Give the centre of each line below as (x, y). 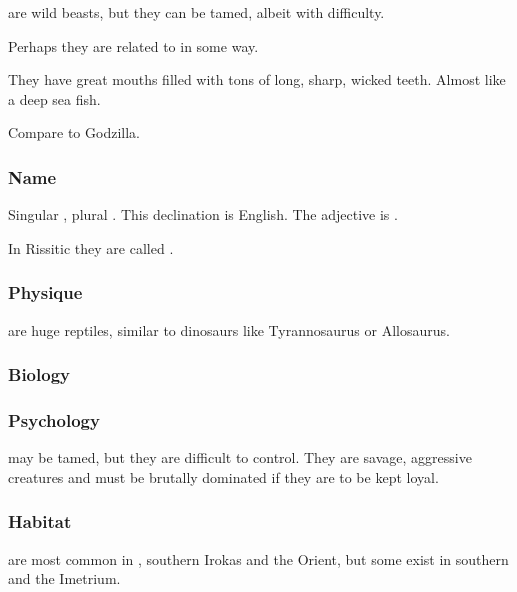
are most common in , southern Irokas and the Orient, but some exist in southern (258, 558)
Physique (45, 292)
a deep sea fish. (54, 98)
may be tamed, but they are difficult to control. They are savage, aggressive (240, 457)
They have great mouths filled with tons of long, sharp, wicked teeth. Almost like (257, 79)
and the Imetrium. (64, 578)
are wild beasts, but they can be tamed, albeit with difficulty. (196, 12)
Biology (39, 374)
